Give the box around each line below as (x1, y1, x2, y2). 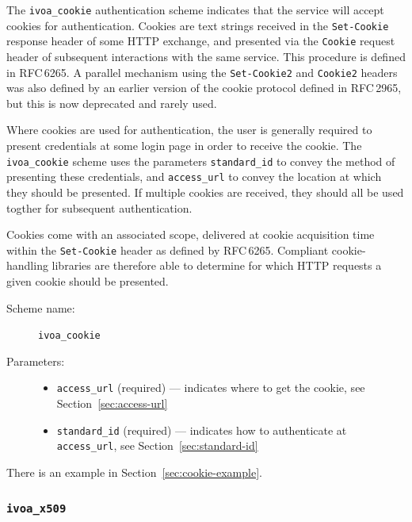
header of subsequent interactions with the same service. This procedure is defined (6, 48, 406, 64)
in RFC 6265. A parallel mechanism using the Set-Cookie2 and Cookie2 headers (6, 63, 398, 80)
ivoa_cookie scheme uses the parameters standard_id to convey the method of (6, 152, 395, 169)
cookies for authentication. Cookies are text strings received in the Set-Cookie (6, 17, 389, 33)
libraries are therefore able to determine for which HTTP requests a (51, 257, 382, 274)
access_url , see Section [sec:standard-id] (56, 437, 258, 454)
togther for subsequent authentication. (6, 199, 193, 216)
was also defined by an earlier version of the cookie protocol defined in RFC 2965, (6, 79, 402, 96)
